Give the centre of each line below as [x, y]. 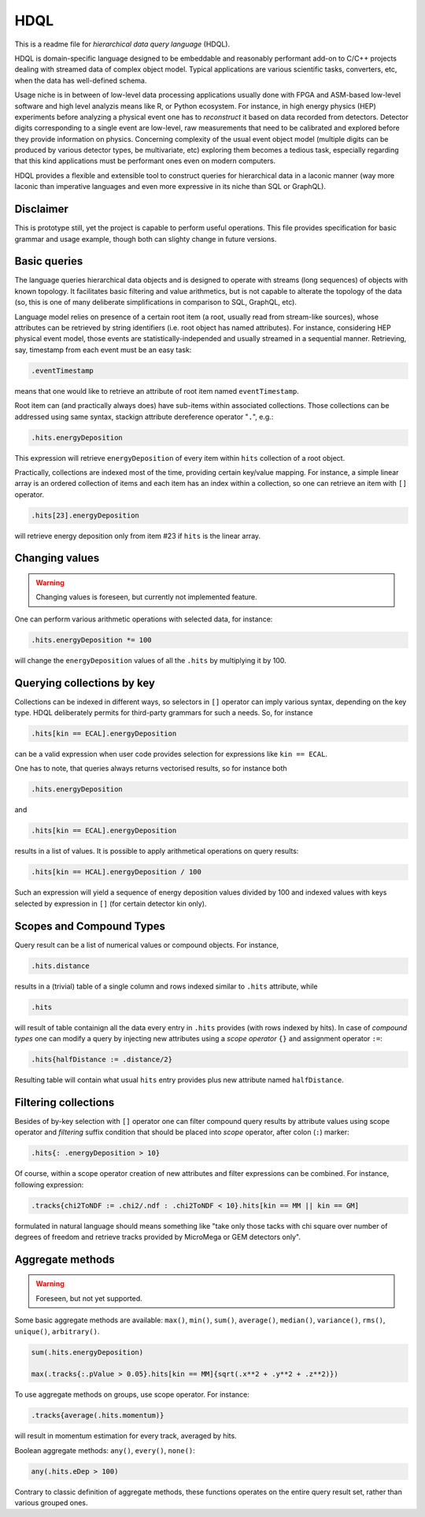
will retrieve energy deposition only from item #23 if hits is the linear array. [138, 536]
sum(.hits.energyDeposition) [87, 1352]
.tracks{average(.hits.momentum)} [98, 1415]
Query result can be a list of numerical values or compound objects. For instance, [147, 944]
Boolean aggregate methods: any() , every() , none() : [105, 1450]
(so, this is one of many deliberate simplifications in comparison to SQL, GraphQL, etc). [155, 302]
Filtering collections [65, 1102]
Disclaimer [41, 209]
